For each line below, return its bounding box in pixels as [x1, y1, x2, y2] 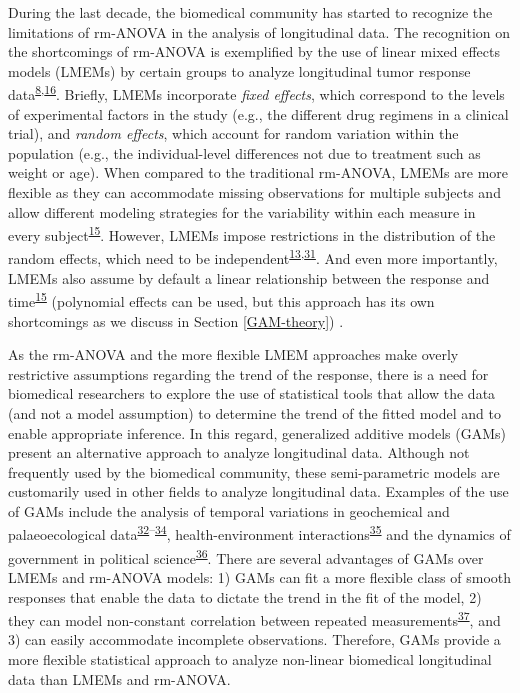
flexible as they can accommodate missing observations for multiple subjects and [8, 182, 501, 202]
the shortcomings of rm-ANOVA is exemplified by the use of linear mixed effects [8, 41, 500, 62]
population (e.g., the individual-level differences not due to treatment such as [8, 142, 481, 163]
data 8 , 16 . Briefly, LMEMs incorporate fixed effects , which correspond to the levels [8, 81, 505, 105]
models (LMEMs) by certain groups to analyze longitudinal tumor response [8, 60, 471, 81]
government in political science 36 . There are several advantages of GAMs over [8, 544, 484, 568]
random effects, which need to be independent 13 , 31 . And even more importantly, [8, 245, 498, 269]
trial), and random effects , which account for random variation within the [8, 123, 459, 144]
